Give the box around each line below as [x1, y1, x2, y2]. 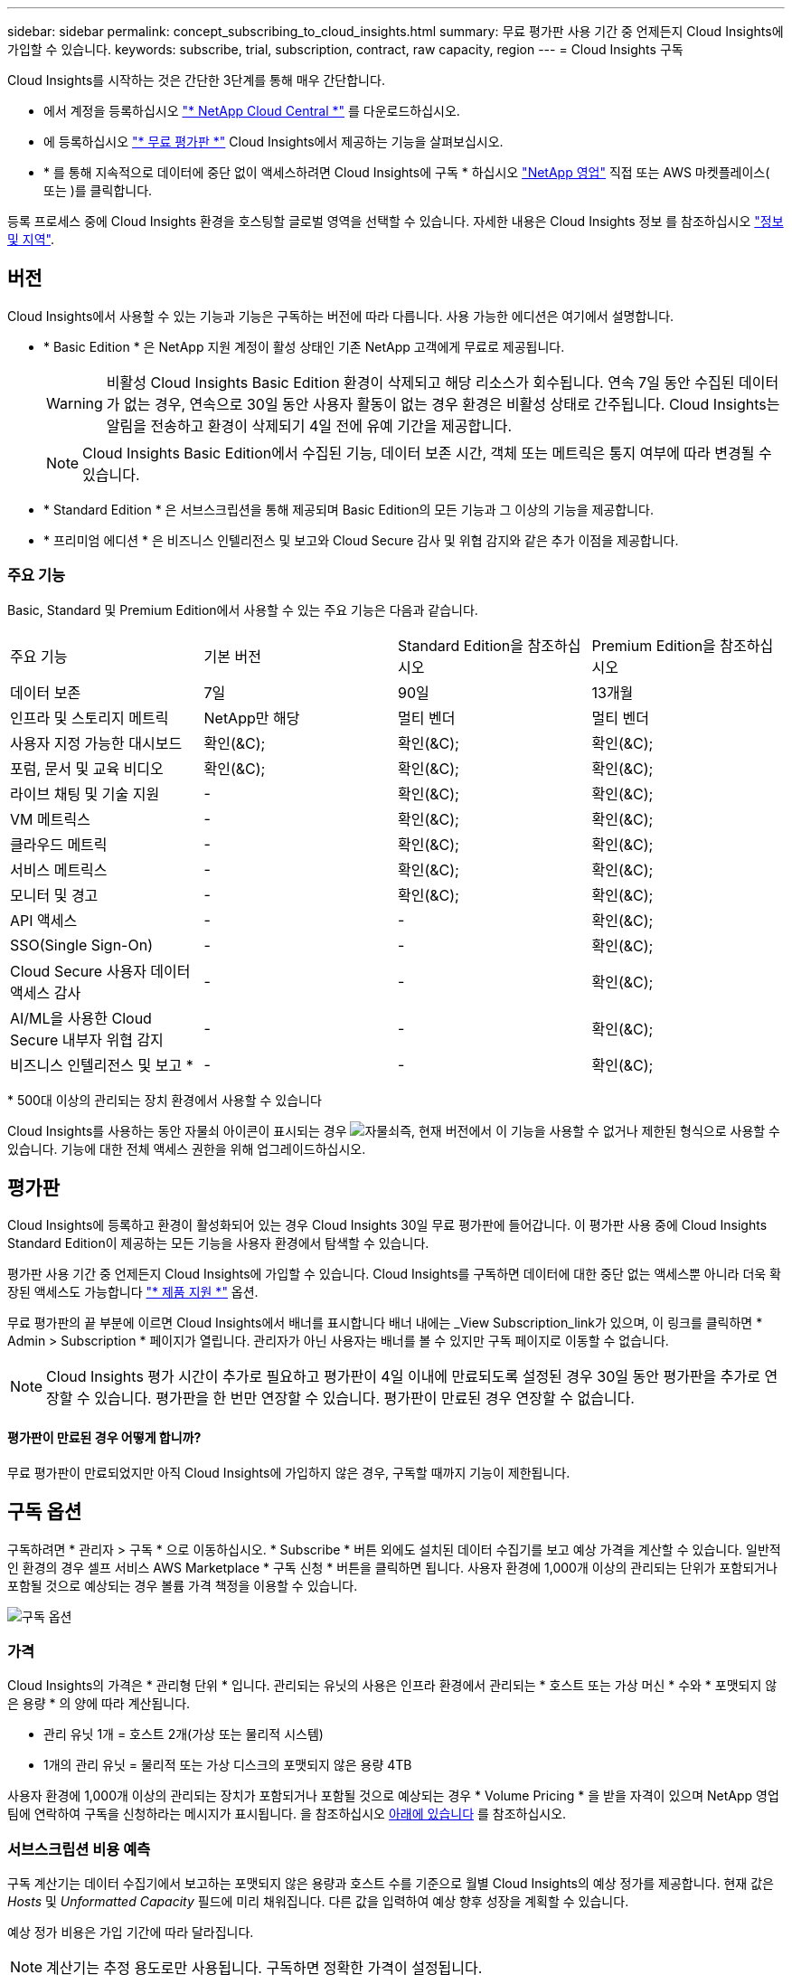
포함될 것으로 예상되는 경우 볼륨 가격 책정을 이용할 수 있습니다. [7, 1577, 358, 1593]
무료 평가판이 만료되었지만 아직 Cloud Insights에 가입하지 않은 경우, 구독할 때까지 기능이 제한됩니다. [7, 1464, 570, 1480]
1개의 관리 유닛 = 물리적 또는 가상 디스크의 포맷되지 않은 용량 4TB [43, 1757, 412, 1773]
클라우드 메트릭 [10, 835, 108, 854]
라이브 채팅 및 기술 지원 [10, 784, 160, 803]
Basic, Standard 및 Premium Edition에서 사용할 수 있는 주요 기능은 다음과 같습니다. [7, 601, 478, 618]
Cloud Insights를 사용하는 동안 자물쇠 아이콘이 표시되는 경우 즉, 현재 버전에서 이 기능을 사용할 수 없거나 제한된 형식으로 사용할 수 [7, 1122, 780, 1139]
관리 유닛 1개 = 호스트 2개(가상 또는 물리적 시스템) [43, 1726, 324, 1743]
